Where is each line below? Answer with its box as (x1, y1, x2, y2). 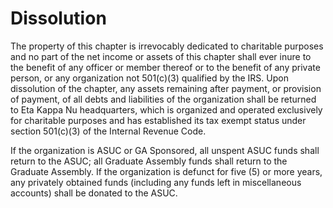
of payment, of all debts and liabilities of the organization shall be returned (10, 93, 317, 105)
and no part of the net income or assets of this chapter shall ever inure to (10, 50, 312, 62)
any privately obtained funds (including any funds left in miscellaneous (10, 176, 302, 188)
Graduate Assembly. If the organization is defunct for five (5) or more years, (10, 165, 323, 177)
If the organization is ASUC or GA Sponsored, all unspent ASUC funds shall (10, 144, 320, 156)
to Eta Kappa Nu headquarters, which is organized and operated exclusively (10, 103, 323, 116)
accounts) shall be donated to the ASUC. (10, 187, 178, 199)
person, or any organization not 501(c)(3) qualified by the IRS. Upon (10, 72, 289, 84)
